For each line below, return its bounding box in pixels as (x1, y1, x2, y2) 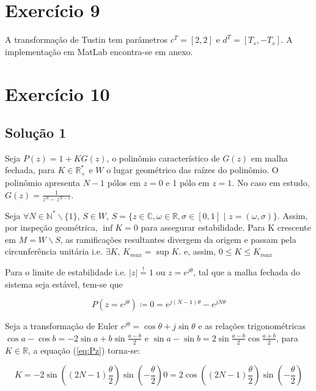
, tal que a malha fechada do (193, 266, 300, 278)
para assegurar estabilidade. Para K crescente (141, 221, 311, 234)
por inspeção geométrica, (5, 221, 98, 234)
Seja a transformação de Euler (5, 319, 118, 332)
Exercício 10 (5, 81, 110, 106)
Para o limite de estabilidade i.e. (5, 266, 127, 278)
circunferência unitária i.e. (5, 245, 103, 258)
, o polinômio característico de (106, 151, 220, 164)
